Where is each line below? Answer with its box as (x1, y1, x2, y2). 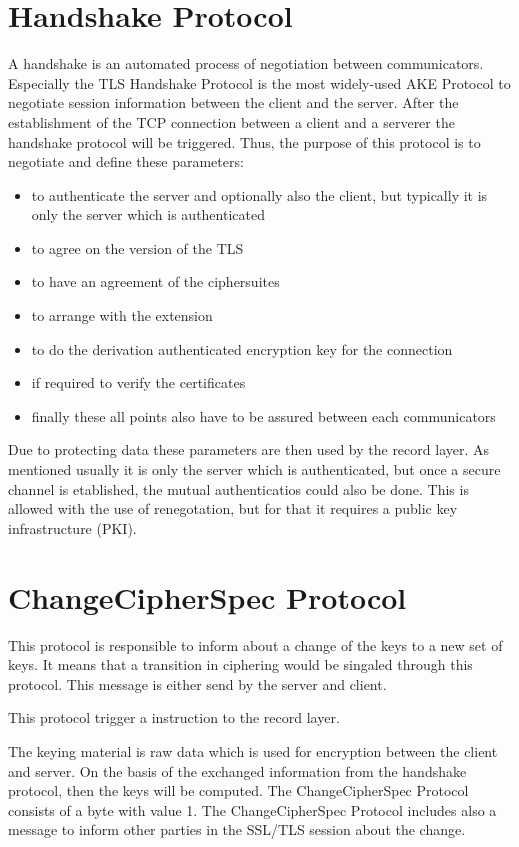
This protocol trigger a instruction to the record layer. (8, 707, 340, 728)
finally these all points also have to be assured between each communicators (31, 405, 496, 426)
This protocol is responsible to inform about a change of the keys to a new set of (8, 634, 503, 655)
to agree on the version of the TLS (31, 237, 244, 258)
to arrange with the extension (31, 305, 213, 326)
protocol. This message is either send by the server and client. (8, 673, 387, 694)
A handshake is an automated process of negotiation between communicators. (8, 53, 484, 74)
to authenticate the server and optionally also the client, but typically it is (31, 184, 488, 205)
